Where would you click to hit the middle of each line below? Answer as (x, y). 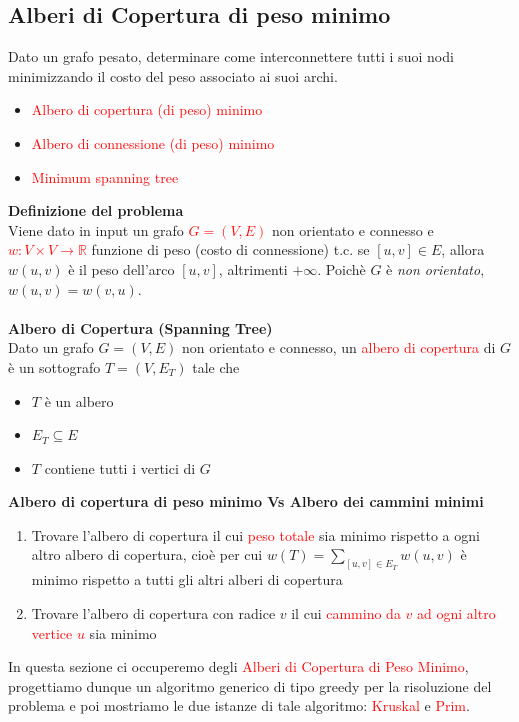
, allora (463, 249)
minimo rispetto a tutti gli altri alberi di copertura (187, 579)
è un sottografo (54, 366)
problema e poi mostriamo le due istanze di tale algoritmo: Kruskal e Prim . (239, 705)
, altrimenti (253, 268)
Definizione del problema (96, 210)
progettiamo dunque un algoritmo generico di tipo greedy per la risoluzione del (250, 685)
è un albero (79, 400)
